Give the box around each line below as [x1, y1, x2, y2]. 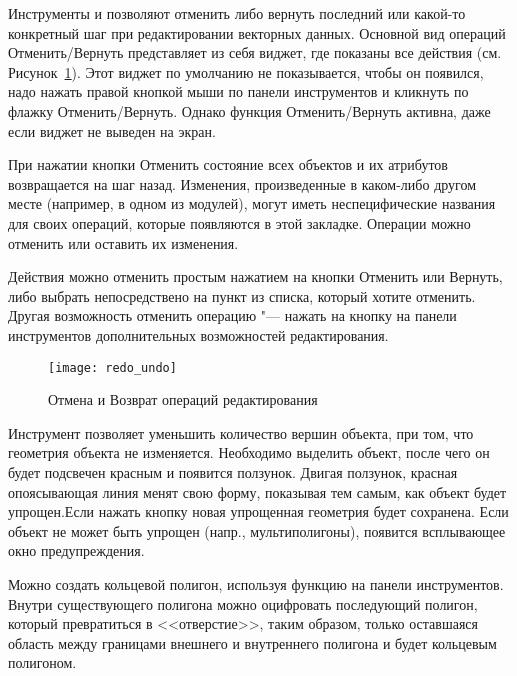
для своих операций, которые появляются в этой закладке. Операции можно [8, 212, 471, 233]
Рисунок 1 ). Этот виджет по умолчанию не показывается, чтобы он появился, [8, 61, 484, 82]
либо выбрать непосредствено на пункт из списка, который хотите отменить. [8, 285, 476, 306]
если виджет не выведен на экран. [8, 120, 216, 141]
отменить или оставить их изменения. [8, 232, 239, 253]
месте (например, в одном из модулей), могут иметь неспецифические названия [8, 193, 496, 214]
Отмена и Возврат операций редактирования [48, 389, 318, 410]
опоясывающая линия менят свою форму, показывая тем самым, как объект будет [8, 481, 507, 502]
